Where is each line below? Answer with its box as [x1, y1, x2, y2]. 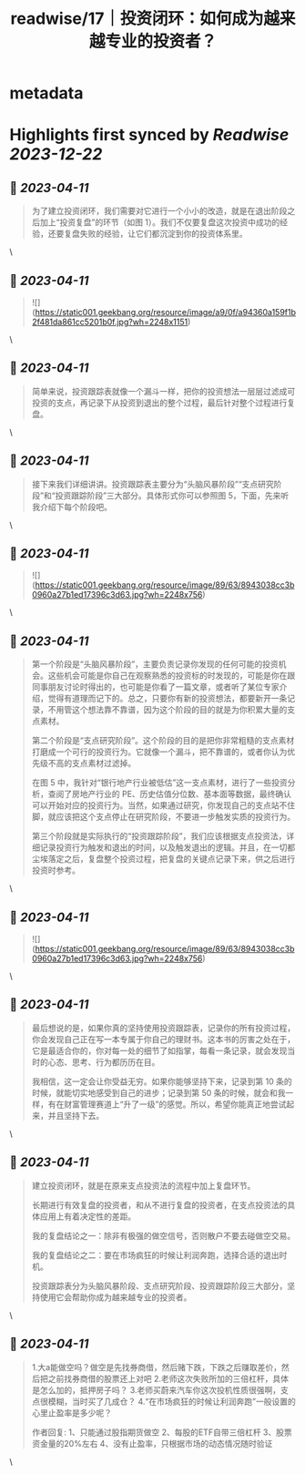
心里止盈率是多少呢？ [31, 1407, 112, 1418]
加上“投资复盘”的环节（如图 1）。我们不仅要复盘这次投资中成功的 [39, 217, 280, 228]
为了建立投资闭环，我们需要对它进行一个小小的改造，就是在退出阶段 [31, 206, 288, 217]
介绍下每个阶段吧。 [39, 501, 112, 512]
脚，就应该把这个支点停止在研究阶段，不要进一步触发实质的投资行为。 [31, 812, 296, 823]
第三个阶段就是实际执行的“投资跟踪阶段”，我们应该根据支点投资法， [31, 831, 287, 842]
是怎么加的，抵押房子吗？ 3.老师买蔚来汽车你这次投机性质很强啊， [31, 1384, 281, 1395]
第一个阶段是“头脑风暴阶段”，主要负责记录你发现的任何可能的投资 [31, 659, 280, 670]
